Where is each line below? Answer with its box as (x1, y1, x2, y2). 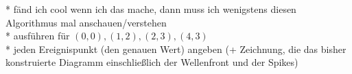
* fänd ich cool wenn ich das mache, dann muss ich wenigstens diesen (5, 2, 296, 16)
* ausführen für (5, 29, 70, 43)
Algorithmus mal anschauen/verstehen (5, 15, 167, 29)
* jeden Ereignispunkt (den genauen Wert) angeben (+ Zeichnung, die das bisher (5, 41, 347, 56)
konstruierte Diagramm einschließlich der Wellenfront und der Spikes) (5, 55, 298, 69)
